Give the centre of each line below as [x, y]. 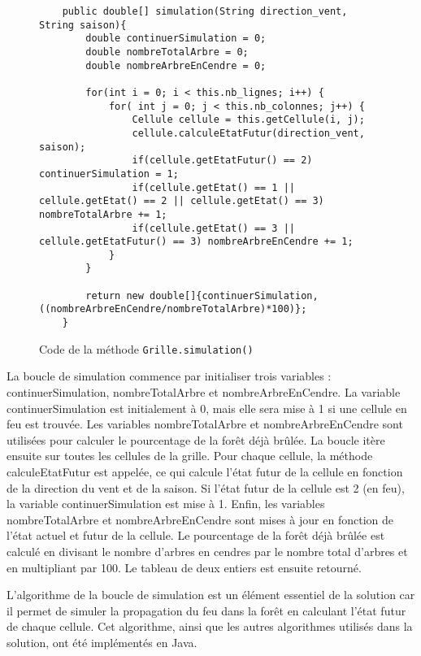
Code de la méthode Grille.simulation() [146, 348]
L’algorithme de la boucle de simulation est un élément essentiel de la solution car [211, 595]
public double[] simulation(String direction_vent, [205, 11]
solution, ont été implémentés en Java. [102, 642]
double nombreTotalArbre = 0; [167, 52]
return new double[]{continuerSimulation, [202, 295]
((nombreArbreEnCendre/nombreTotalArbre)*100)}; [173, 309]
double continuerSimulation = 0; [176, 39]
